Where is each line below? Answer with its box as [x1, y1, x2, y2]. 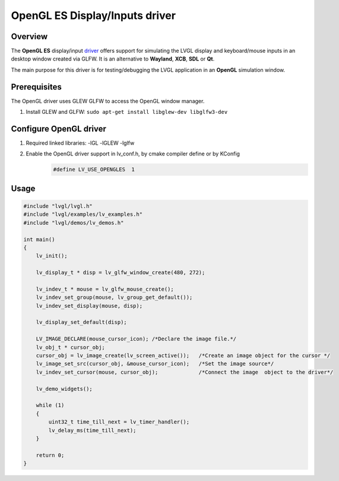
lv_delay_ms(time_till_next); [48, 427, 137, 434]
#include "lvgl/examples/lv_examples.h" [23, 211, 142, 218]
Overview [11, 31, 48, 42]
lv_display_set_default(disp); [36, 319, 127, 326]
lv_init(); [36, 253, 68, 259]
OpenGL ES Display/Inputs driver [11, 9, 176, 22]
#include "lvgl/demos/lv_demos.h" [23, 219, 124, 226]
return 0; [36, 451, 65, 458]
